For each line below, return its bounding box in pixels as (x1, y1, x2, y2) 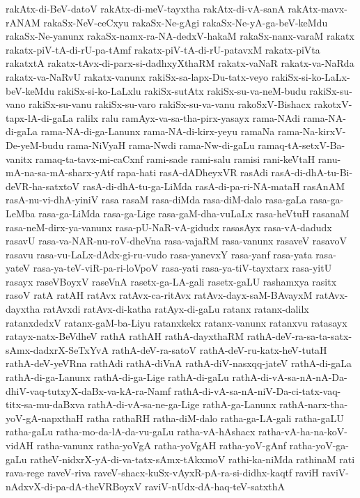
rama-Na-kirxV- (277, 124, 346, 139)
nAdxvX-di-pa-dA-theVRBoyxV (6, 478, 142, 493)
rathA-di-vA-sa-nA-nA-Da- (232, 370, 347, 384)
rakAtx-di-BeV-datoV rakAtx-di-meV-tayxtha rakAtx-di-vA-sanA (6, 1, 285, 15)
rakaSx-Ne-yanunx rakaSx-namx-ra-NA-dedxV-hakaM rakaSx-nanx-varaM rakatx (6, 29, 354, 43)
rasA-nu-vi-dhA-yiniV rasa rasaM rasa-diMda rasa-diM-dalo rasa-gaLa (6, 192, 307, 207)
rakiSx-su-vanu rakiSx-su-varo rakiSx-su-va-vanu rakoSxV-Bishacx (29, 97, 311, 111)
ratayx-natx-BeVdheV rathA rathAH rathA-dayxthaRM (6, 329, 244, 343)
